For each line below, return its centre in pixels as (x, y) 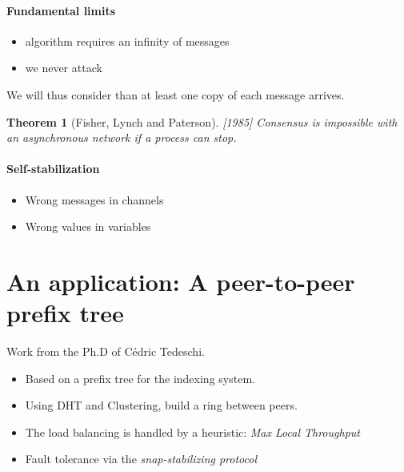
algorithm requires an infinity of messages (127, 40)
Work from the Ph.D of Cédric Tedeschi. (106, 351)
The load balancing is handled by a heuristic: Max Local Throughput (192, 432)
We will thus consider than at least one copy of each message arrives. (176, 94)
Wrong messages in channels (94, 199)
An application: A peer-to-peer (181, 281)
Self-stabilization (53, 169)
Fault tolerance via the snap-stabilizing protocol (141, 459)
